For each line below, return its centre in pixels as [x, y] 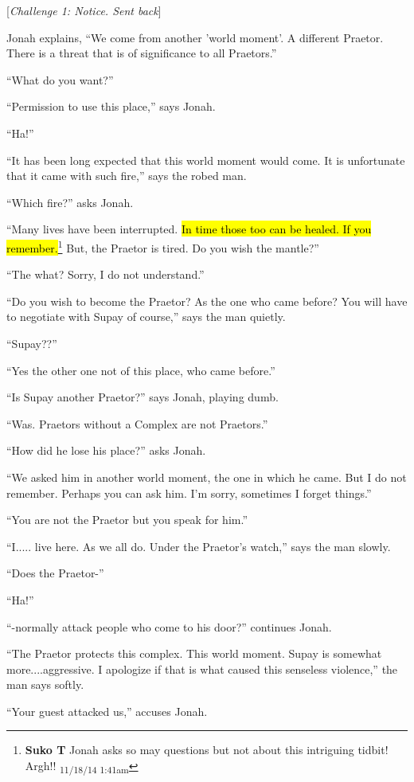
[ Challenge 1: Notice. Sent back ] [84, 10]
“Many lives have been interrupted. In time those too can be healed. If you [189, 229]
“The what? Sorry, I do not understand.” [105, 274]
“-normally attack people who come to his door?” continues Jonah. [169, 626]
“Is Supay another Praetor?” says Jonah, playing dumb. [143, 397]
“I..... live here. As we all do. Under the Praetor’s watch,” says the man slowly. [199, 546]
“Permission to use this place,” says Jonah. [111, 106]
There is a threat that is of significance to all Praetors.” [142, 53]
